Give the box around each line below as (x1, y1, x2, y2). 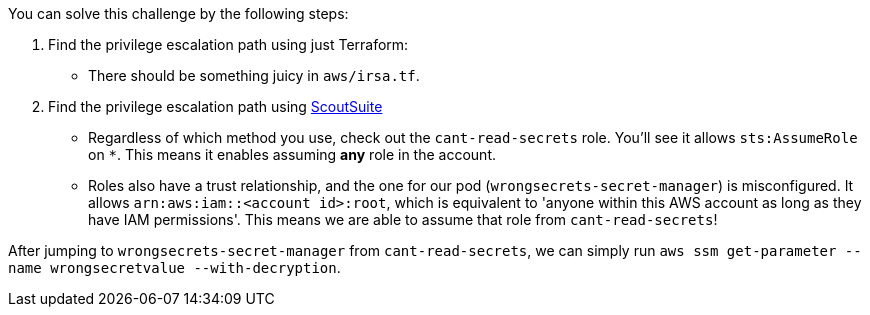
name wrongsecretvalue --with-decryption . (8, 259, 341, 276)
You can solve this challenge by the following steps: (8, 5, 349, 22)
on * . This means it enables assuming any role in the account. (88, 146, 496, 163)
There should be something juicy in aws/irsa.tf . (88, 67, 420, 84)
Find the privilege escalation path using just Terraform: (48, 36, 409, 53)
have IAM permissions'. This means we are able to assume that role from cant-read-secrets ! (88, 211, 718, 228)
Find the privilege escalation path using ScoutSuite (48, 98, 383, 115)
